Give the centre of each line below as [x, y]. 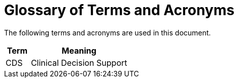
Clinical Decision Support [79, 63]
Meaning [79, 50]
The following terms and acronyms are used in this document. [108, 32]
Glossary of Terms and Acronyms [119, 10]
